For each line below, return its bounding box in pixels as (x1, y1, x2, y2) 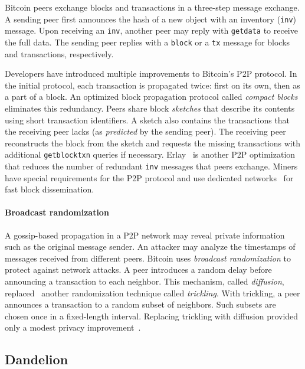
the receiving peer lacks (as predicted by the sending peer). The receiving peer (5, 125, 286, 138)
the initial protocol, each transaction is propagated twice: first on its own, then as (5, 79, 300, 91)
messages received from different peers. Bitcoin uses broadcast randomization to (5, 252, 291, 264)
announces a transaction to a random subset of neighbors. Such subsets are (5, 298, 276, 311)
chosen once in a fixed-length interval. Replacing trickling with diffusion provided (5, 309, 299, 322)
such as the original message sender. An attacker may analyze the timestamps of (5, 240, 296, 253)
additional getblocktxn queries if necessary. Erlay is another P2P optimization (5, 148, 296, 161)
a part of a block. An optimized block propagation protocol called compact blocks (5, 90, 298, 103)
